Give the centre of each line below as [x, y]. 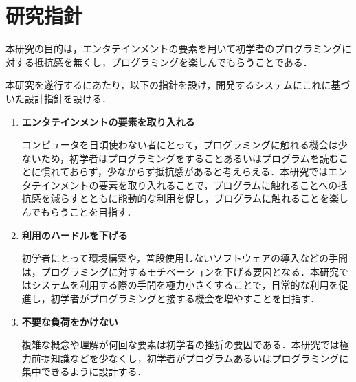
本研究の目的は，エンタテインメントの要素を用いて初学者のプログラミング [174, 48]
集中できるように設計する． [84, 371]
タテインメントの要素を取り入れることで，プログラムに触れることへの [180, 184]
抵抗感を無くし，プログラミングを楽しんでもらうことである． [173, 61]
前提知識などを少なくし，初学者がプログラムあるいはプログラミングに [190, 358]
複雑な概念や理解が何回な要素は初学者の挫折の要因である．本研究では [180, 345]
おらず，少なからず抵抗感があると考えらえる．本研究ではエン [208, 171]
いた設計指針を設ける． [58, 98]
